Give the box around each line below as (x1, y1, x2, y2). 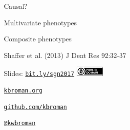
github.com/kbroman (4, 103, 67, 111)
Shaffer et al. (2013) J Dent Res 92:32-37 (4, 50, 126, 60)
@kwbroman (4, 120, 36, 127)
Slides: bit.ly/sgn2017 (4, 68, 74, 78)
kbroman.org (4, 87, 43, 94)
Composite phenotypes (4, 34, 72, 44)
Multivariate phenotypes (4, 17, 77, 27)
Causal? (4, 1, 27, 11)
